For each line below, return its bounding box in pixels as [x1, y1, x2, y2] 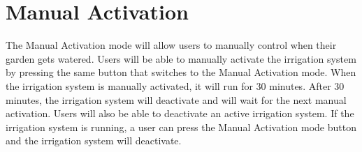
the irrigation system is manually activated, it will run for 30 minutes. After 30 [6, 78, 345, 93]
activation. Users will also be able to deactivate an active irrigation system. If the [6, 106, 354, 121]
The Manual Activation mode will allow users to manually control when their [6, 38, 337, 52]
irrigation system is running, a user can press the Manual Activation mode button [6, 119, 356, 134]
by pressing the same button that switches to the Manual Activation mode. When [6, 65, 356, 79]
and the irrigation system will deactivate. [6, 133, 182, 148]
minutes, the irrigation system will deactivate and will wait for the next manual [6, 92, 347, 107]
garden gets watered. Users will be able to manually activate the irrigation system [6, 51, 356, 66]
